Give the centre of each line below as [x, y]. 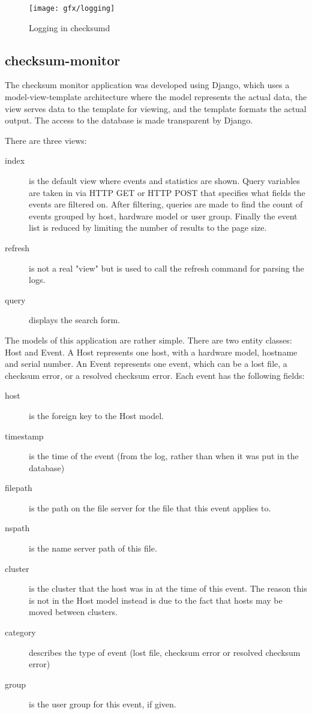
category [20, 632]
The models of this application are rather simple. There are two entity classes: [148, 340]
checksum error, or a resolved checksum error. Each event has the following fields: [155, 375]
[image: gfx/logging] [72, 8]
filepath [19, 488]
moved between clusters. [73, 612]
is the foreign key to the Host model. [96, 415]
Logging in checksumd [70, 27]
